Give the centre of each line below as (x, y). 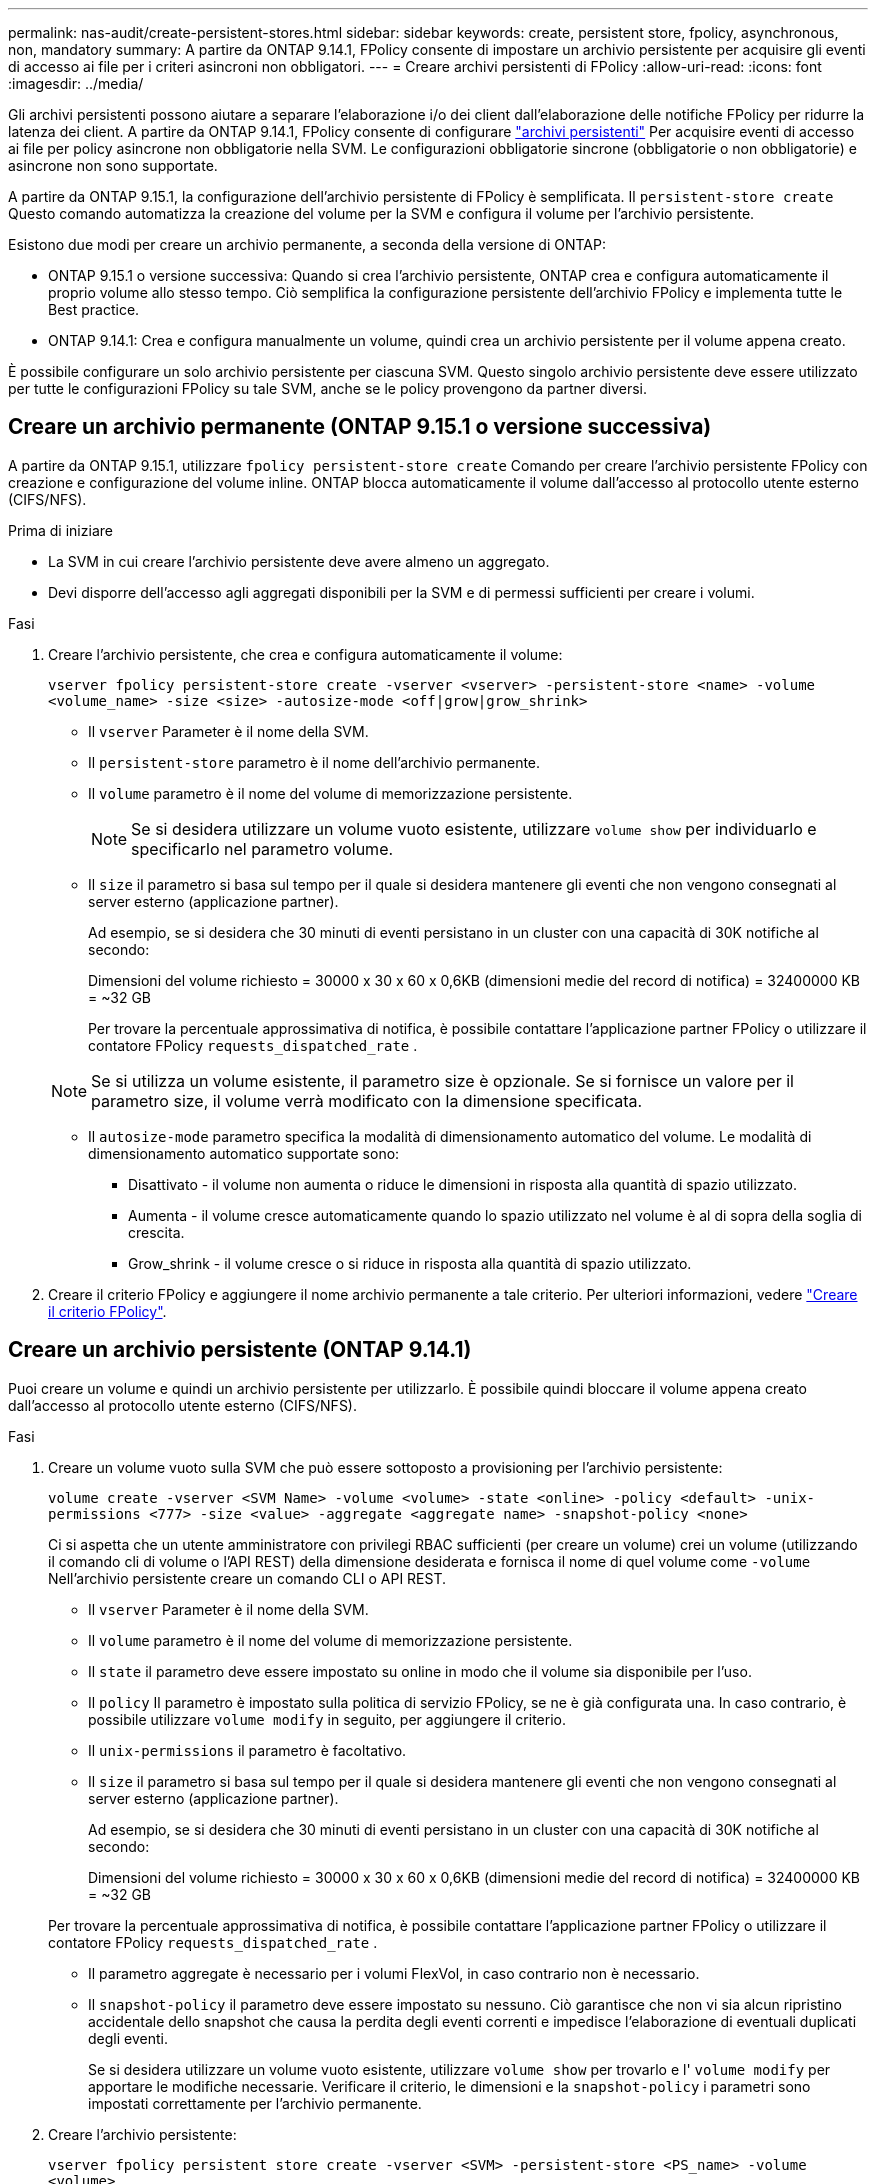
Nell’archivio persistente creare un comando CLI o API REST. (247, 1578)
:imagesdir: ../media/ (76, 83)
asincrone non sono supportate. (113, 165)
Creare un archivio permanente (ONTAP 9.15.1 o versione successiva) (360, 427)
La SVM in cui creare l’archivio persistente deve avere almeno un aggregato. (299, 561)
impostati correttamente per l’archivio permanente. (255, 2103)
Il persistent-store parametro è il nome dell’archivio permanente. (314, 762)
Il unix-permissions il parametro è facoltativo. (247, 1750)
